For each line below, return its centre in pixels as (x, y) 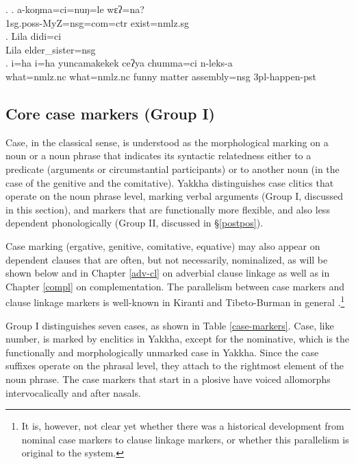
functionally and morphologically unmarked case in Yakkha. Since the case (162, 352)
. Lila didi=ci (34, 36)
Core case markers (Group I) (111, 113)
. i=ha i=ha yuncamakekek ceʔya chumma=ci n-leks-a (119, 63)
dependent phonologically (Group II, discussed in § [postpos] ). (135, 223)
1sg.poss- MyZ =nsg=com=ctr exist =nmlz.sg (98, 22)
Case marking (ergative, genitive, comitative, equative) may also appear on (163, 245)
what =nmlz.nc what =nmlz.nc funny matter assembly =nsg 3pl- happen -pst (161, 76)
